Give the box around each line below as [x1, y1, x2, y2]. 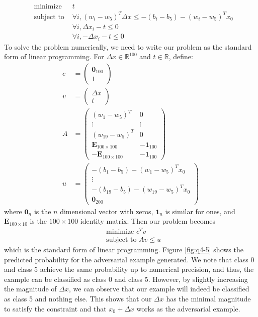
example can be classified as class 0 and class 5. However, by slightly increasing [4, 273, 248, 284]
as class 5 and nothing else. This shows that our [4, 293, 152, 303]
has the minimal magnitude [166, 293, 251, 303]
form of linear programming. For [4, 51, 104, 62]
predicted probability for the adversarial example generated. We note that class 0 [4, 254, 254, 264]
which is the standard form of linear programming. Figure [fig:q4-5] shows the [4, 244, 243, 254]
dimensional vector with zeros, [60, 206, 153, 216]
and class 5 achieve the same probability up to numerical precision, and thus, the [4, 264, 254, 274]
